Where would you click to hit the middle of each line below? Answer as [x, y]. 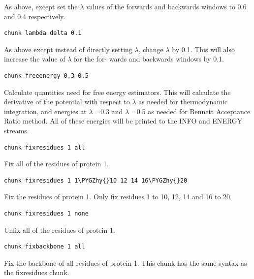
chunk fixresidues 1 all [45, 147]
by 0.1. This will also [204, 49]
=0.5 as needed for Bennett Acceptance [191, 111]
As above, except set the [41, 6]
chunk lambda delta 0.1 [43, 33]
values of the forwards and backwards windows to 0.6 [166, 6]
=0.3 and [109, 111]
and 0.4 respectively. [35, 16]
